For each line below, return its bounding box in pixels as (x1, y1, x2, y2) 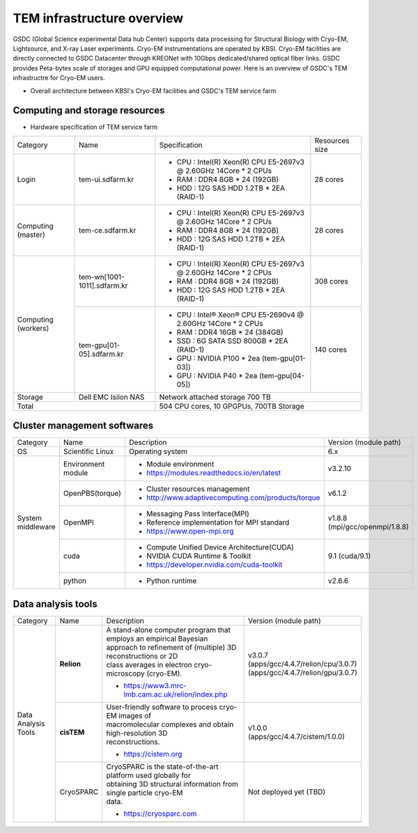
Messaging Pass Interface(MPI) (146, 509, 250, 519)
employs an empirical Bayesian (106, 634, 208, 644)
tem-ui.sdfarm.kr (78, 174, 134, 184)
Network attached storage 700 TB (159, 392, 271, 402)
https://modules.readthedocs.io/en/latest (146, 468, 281, 478)
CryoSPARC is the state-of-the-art (106, 761, 219, 771)
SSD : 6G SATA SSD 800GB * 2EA (176, 336, 288, 345)
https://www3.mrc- (123, 680, 187, 690)
